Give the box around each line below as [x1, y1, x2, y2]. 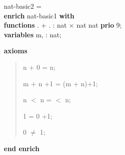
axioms [4, 46, 28, 56]
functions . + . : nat [4, 20, 67, 30]
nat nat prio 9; [76, 20, 122, 30]
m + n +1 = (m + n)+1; [23, 78, 98, 88]
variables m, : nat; [4, 29, 62, 39]
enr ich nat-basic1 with [4, 10, 75, 20]
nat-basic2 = [4, 1, 42, 11]
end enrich [4, 143, 40, 153]
